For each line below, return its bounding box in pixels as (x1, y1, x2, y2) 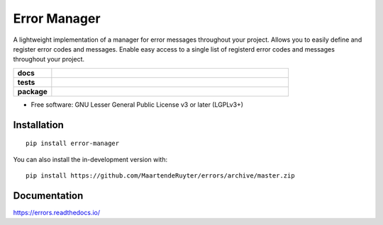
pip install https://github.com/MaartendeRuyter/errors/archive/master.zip (26, 171, 295, 180)
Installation (13, 119, 64, 131)
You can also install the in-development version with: (13, 155, 168, 163)
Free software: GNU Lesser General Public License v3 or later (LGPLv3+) (30, 100, 244, 109)
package (17, 86, 48, 96)
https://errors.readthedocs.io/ (13, 208, 101, 217)
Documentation (13, 190, 84, 202)
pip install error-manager (26, 139, 120, 148)
